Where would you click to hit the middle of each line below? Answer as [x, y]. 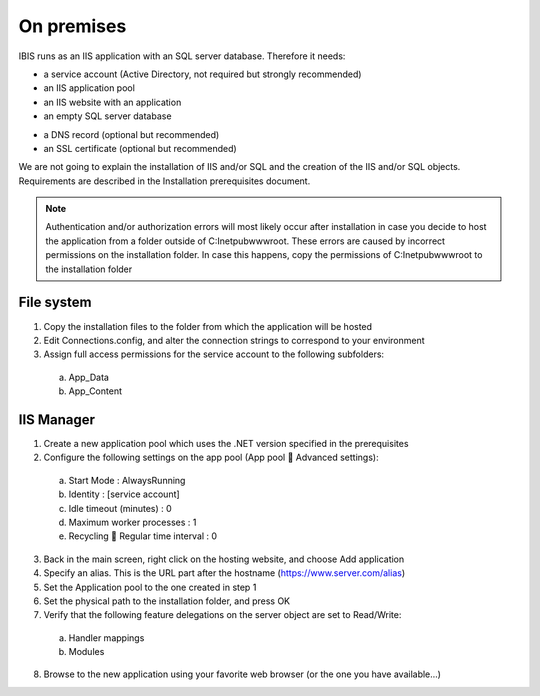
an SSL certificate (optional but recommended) [140, 148]
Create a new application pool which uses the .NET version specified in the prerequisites [226, 443]
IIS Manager [56, 419]
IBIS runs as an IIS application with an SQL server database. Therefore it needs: [182, 56]
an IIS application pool [89, 88]
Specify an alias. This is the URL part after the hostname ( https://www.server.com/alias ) [224, 573]
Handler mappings [106, 637]
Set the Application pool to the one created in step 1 [150, 587]
